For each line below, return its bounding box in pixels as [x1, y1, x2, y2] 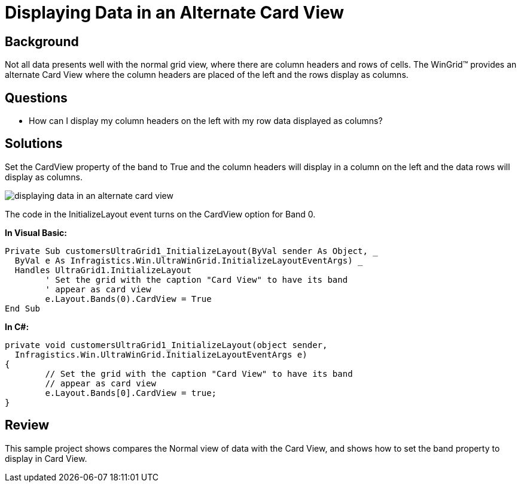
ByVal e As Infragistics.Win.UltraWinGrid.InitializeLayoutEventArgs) [14, 255, 353, 265]
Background [5, 34, 79, 49]
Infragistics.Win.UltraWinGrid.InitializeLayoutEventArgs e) [14, 349, 307, 359]
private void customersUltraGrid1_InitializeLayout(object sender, [5, 340, 328, 350]
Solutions [5, 136, 63, 152]
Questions [5, 90, 68, 105]
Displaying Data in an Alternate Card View [5, 2, 345, 23]
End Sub [5, 303, 41, 313]
